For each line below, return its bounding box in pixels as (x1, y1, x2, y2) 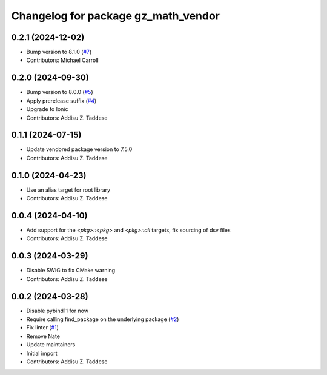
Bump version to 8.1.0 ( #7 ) (26, 49, 92, 56)
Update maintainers (26, 341, 76, 348)
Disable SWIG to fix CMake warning (26, 267, 116, 274)
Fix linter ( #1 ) (26, 324, 59, 331)
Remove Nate (26, 333, 61, 340)
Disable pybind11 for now (26, 307, 89, 314)
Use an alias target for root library (26, 186, 111, 194)
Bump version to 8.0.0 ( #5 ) (26, 89, 93, 96)
